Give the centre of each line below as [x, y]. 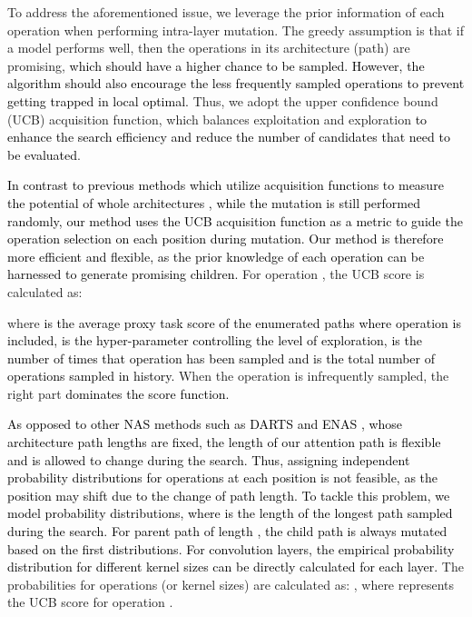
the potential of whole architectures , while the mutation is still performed [214, 202]
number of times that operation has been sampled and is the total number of [221, 358]
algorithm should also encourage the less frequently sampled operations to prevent [236, 83]
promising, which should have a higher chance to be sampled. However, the [216, 65]
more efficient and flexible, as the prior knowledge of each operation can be [216, 256]
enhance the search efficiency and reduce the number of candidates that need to [229, 137]
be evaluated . [44, 154]
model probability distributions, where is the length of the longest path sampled [230, 513]
